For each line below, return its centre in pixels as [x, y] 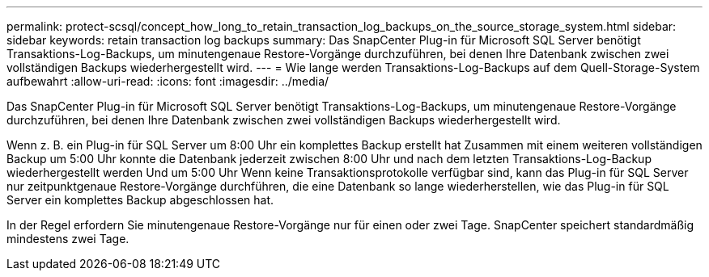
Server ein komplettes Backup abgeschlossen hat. [140, 200]
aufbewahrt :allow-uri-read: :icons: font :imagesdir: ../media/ [168, 81]
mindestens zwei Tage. [68, 239]
